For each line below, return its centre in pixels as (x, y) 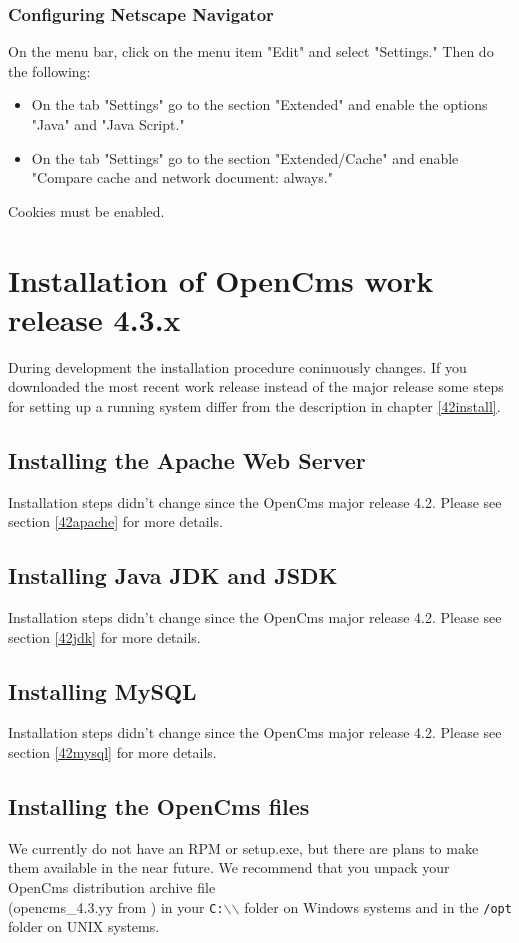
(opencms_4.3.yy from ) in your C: (116, 906)
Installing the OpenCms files (159, 806)
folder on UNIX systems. (84, 926)
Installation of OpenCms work (221, 279)
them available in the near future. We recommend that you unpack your (229, 867)
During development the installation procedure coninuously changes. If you (237, 366)
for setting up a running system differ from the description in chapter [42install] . (254, 405)
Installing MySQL (102, 690)
